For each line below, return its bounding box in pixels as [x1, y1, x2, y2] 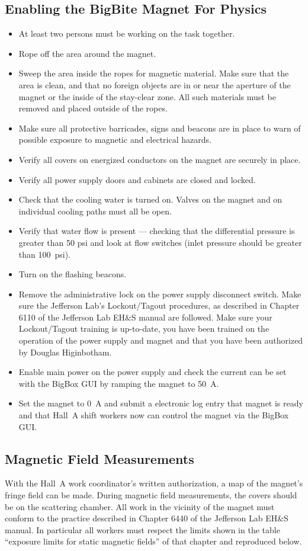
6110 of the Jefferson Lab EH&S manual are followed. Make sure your [18, 310, 272, 323]
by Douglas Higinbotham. [18, 345, 112, 358]
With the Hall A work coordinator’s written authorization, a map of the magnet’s [5, 477, 303, 489]
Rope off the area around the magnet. [18, 47, 156, 59]
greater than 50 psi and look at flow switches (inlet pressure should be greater [18, 236, 302, 248]
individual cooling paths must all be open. [18, 204, 172, 217]
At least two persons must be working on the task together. [18, 27, 235, 40]
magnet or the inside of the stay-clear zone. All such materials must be [18, 90, 276, 102]
